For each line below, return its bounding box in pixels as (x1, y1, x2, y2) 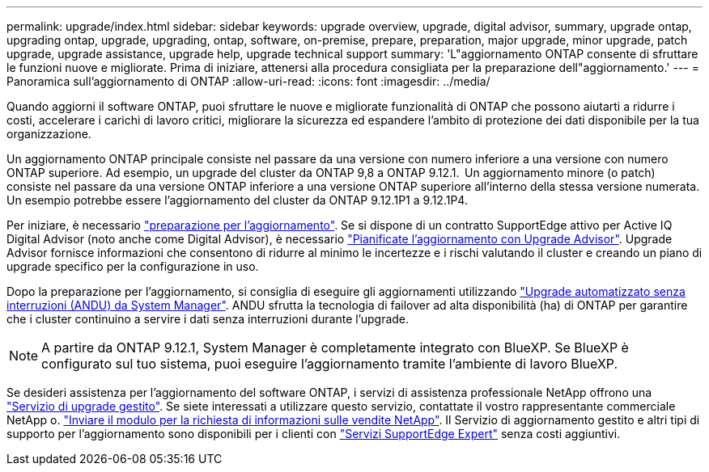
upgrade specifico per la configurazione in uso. (6, 259, 259, 273)
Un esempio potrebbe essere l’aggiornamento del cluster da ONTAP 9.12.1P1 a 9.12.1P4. (6, 193, 468, 207)
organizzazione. (6, 127, 91, 141)
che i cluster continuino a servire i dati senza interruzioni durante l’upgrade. (6, 312, 410, 326)
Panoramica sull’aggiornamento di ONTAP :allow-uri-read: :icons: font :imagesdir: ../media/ (6, 74, 490, 88)
